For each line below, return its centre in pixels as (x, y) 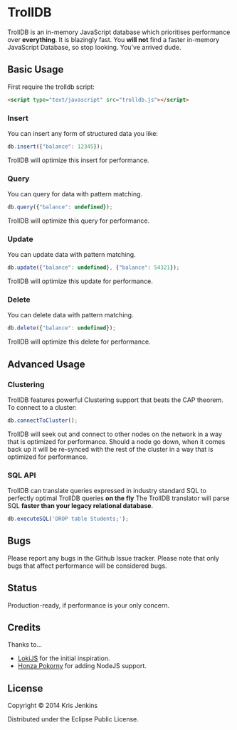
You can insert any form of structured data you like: (83, 133)
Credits (24, 628)
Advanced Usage (46, 364)
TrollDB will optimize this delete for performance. (79, 342)
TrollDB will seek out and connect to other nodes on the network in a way (115, 434)
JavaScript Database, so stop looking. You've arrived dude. (94, 47)
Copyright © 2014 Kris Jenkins (53, 706)
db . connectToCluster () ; (43, 420)
